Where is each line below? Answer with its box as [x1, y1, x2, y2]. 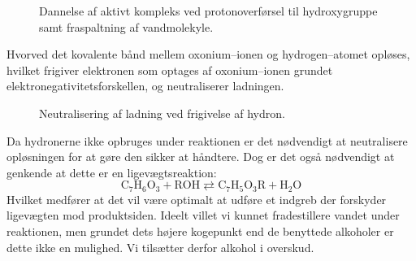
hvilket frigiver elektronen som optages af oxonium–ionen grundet [6, 61, 333, 78]
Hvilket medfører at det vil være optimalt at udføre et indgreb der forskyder [6, 190, 387, 207]
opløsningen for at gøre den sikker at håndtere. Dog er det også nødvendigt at [6, 148, 395, 165]
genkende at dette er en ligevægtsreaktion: [6, 163, 217, 181]
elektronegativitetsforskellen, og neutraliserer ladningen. [6, 77, 284, 94]
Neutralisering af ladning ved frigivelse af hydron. [39, 104, 285, 121]
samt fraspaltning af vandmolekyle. [39, 18, 214, 35]
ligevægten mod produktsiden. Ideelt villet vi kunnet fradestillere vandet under [6, 207, 400, 224]
